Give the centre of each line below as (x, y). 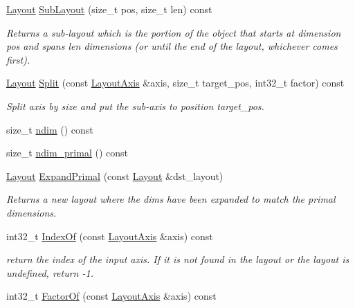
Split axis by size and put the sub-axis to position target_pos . (135, 106)
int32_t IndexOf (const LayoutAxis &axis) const (110, 236)
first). (18, 59)
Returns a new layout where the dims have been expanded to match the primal (171, 199)
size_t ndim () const (50, 129)
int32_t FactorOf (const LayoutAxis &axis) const (111, 296)
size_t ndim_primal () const (67, 153)
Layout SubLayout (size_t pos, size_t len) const (109, 9)
